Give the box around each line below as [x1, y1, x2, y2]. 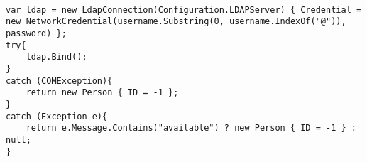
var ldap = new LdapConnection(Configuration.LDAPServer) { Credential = [6, 4, 362, 15]
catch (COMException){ [6, 75, 113, 86]
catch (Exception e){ [6, 111, 108, 121]
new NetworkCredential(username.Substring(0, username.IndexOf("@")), [6, 16, 346, 27]
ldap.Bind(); [26, 52, 87, 63]
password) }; [6, 28, 67, 38]
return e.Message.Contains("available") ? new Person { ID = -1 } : [26, 123, 356, 134]
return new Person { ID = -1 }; [26, 87, 179, 98]
